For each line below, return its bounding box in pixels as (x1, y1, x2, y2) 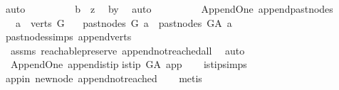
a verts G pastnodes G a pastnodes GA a (15, 15, 232, 30)
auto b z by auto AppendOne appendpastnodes (5, 1, 333, 16)
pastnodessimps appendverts (5, 29, 132, 44)
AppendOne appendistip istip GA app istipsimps (10, 57, 247, 72)
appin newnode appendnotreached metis (5, 70, 202, 85)
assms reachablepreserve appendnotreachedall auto (10, 43, 245, 57)
